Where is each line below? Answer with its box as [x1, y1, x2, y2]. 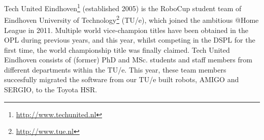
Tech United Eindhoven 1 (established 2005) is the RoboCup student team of [4, 2, 242, 13]
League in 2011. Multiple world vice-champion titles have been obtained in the [4, 24, 248, 35]
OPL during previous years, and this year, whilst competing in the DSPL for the [4, 34, 255, 45]
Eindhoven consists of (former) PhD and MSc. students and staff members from [4, 54, 252, 65]
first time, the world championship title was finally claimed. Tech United [4, 44, 230, 55]
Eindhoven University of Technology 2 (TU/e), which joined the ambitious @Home [4, 13, 259, 25]
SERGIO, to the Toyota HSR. [4, 84, 97, 95]
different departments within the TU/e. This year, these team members [4, 64, 226, 75]
